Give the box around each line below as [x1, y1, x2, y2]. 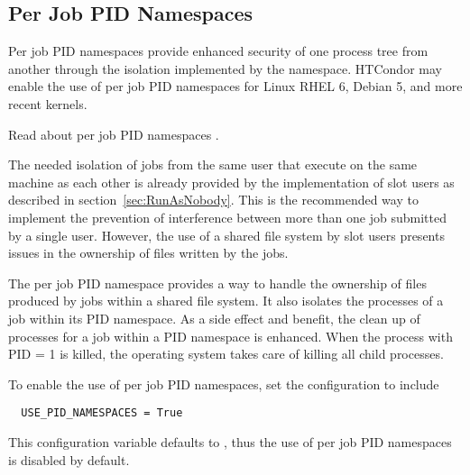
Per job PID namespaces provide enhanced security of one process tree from [8, 41, 429, 60]
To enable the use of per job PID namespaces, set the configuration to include [8, 374, 439, 393]
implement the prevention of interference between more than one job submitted [8, 207, 447, 226]
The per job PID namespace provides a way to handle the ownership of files [8, 273, 427, 292]
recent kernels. [8, 94, 88, 113]
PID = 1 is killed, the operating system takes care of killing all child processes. [8, 344, 444, 363]
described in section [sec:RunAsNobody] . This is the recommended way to [8, 190, 419, 209]
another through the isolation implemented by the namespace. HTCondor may [8, 59, 442, 78]
